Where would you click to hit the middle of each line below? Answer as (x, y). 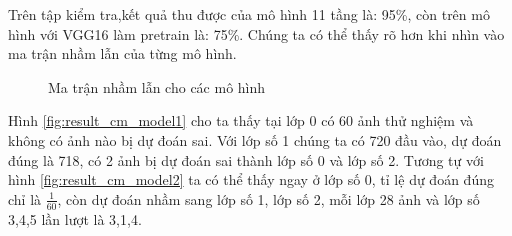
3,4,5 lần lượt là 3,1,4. (75, 218)
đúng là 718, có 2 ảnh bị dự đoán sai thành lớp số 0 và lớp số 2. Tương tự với (246, 159)
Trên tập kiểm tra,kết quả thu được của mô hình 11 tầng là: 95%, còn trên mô (249, 14)
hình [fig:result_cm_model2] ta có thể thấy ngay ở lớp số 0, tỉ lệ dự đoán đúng (251, 179)
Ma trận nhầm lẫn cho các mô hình (157, 86)
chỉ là (25, 198)
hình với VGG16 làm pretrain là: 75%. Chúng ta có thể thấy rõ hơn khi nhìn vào (256, 33)
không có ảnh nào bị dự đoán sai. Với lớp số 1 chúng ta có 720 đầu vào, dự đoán (255, 139)
